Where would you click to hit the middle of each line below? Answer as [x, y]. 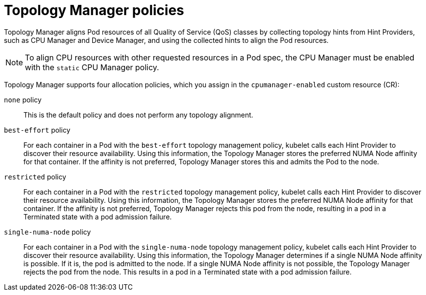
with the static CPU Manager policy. [92, 67]
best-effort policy [37, 130]
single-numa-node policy [48, 232]
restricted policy [35, 177]
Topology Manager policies [94, 10]
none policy [23, 99]
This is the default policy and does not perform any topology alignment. [138, 115]
